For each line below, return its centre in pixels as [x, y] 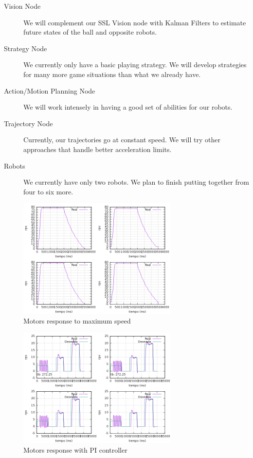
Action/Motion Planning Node [50, 90]
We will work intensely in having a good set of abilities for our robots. [128, 107]
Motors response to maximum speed [77, 320]
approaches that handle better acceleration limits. [98, 149]
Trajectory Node [28, 123]
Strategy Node [26, 48]
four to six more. [48, 191]
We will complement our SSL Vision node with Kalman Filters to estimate [135, 22]
